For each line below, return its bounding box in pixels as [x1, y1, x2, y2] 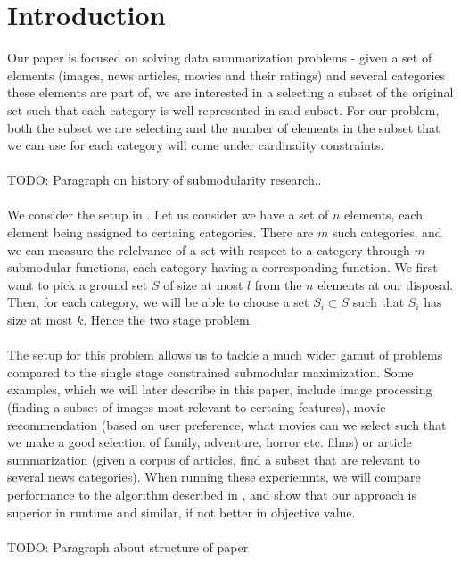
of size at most [163, 275, 243, 293]
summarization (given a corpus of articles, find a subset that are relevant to [7, 450, 420, 468]
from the [254, 275, 302, 293]
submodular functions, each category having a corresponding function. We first [7, 258, 438, 277]
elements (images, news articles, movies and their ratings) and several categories [7, 65, 446, 84]
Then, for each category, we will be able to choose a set [7, 293, 309, 311]
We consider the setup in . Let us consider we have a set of [7, 205, 329, 224]
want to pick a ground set [7, 275, 148, 293]
